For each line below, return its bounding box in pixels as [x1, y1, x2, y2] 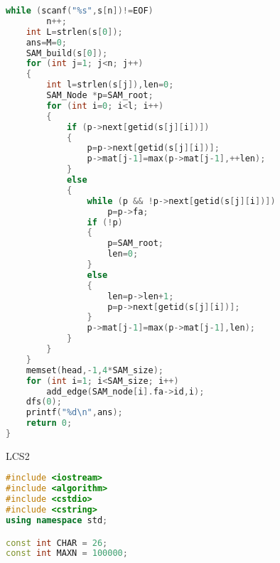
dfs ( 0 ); [26, 397, 62, 407]
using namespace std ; [6, 515, 108, 525]
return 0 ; [26, 418, 72, 429]
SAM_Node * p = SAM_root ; [46, 90, 154, 100]
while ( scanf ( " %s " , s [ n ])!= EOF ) [6, 6, 154, 16]
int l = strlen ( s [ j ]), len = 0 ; [46, 80, 174, 90]
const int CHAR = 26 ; [6, 537, 108, 548]
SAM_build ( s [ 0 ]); [26, 48, 108, 58]
